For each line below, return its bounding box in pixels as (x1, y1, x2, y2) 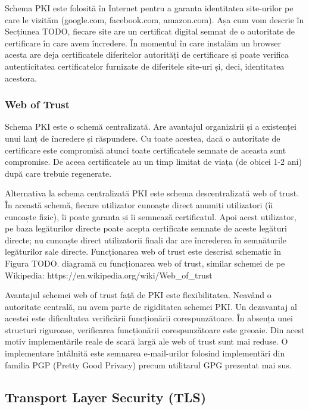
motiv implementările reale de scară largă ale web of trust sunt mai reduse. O (5, 335, 288, 348)
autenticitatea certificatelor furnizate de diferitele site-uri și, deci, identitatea (5, 60, 285, 72)
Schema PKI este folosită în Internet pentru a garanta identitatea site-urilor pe (5, 2, 294, 14)
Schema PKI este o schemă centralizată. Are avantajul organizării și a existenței (5, 120, 296, 133)
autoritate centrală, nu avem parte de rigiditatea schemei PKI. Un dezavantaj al (5, 300, 297, 312)
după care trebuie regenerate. (5, 167, 112, 179)
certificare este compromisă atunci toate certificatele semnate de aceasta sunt (5, 143, 286, 156)
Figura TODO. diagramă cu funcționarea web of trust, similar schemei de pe (5, 256, 285, 269)
